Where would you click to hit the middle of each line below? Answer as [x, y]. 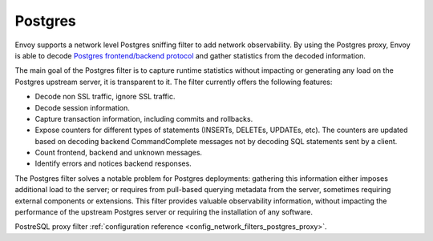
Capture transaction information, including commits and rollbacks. [144, 118]
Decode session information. [82, 107]
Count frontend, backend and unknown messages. [119, 153]
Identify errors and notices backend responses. [113, 163]
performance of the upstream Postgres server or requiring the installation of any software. [164, 212]
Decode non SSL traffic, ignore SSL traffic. [105, 97]
